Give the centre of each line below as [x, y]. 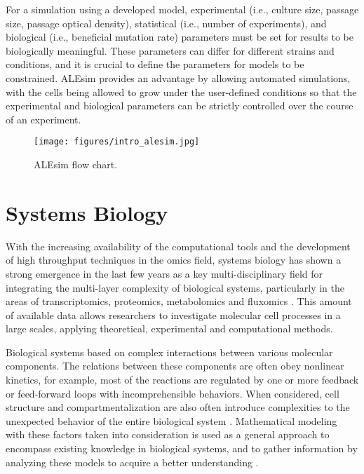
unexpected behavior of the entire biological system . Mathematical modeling [171, 420]
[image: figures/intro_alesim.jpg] [117, 142]
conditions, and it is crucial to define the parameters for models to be [155, 64]
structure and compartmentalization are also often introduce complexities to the [178, 407]
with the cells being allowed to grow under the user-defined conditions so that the [181, 92]
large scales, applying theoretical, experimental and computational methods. [169, 329]
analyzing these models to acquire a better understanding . [132, 462]
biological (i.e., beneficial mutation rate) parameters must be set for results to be [180, 37]
